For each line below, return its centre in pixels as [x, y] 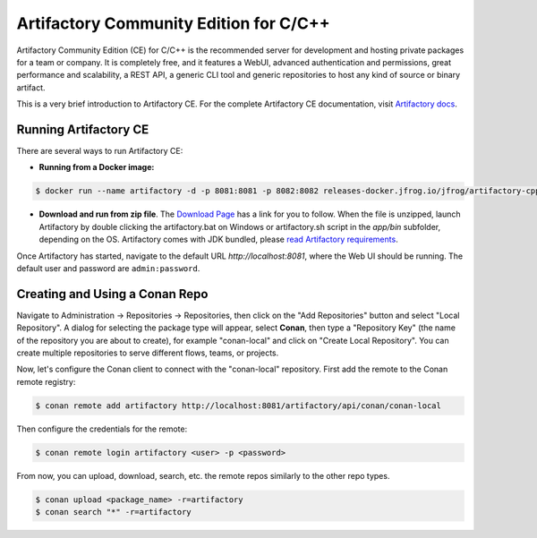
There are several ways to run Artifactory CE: [100, 151]
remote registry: [46, 381]
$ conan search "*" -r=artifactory [113, 512]
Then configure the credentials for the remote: [102, 429]
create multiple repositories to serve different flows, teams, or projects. [148, 353]
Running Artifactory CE [83, 129]
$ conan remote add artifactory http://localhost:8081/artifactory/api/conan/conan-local [239, 406]
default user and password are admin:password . [108, 268]
